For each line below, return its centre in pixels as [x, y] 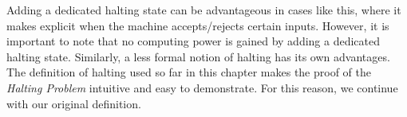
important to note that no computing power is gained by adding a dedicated [194, 41]
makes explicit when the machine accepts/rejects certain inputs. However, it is [198, 25]
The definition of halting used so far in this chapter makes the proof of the [189, 72]
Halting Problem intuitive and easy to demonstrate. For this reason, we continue [202, 87]
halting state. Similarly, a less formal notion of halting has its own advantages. [198, 56]
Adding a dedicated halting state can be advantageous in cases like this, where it [204, 10]
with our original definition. [74, 103]
